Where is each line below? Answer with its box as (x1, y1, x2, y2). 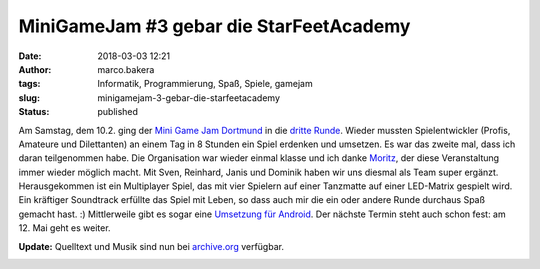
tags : (18, 78, 41, 90)
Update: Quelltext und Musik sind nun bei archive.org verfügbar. (18, 240, 285, 252)
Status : (18, 106, 50, 118)
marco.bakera (97, 63, 155, 75)
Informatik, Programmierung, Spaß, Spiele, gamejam (97, 78, 314, 90)
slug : (18, 91, 40, 104)
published (97, 106, 139, 118)
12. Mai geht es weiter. (18, 222, 111, 234)
